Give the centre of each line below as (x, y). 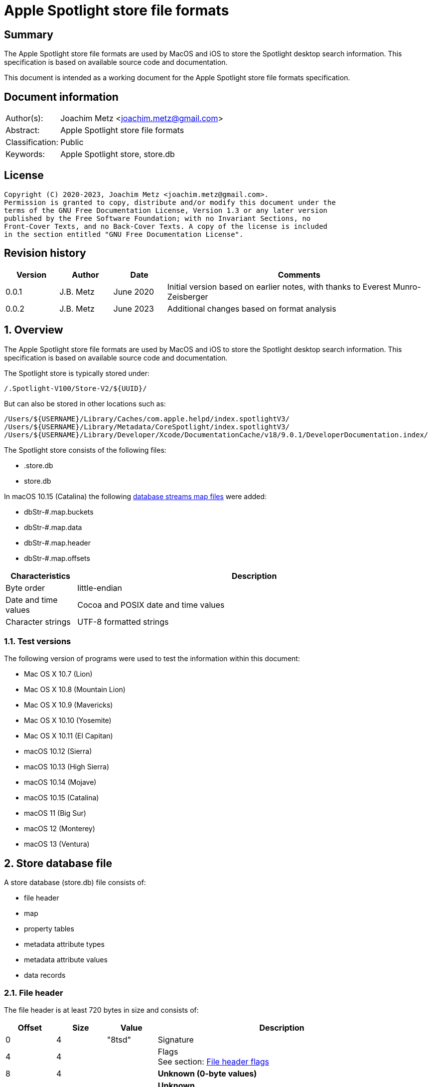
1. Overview (34, 330)
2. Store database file (58, 863)
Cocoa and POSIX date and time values (151, 605)
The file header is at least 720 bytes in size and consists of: (101, 1010)
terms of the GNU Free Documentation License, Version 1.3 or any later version (166, 210)
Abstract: (23, 130)
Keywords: (25, 154)
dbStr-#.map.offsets (57, 558)
